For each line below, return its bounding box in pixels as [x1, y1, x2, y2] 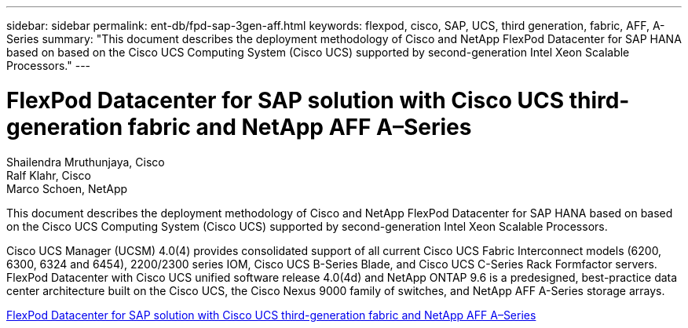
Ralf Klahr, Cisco [6, 168, 92, 182]
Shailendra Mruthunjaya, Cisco [6, 155, 165, 169]
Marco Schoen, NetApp [6, 181, 128, 195]
